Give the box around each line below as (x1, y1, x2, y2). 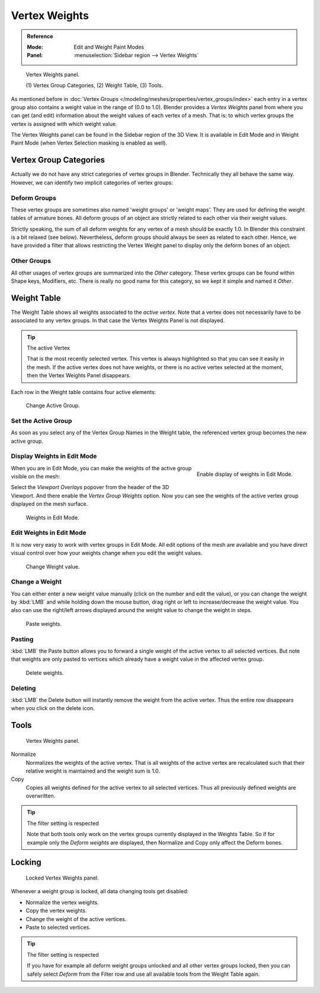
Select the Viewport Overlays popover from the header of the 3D (11, 484, 169, 491)
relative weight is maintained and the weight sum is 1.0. (25, 767, 160, 774)
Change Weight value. (25, 563, 80, 570)
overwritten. (25, 792, 56, 799)
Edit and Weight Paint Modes (73, 43, 145, 51)
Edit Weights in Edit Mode (11, 529, 87, 537)
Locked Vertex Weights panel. (25, 874, 99, 882)
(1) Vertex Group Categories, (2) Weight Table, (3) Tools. (25, 82, 163, 89)
